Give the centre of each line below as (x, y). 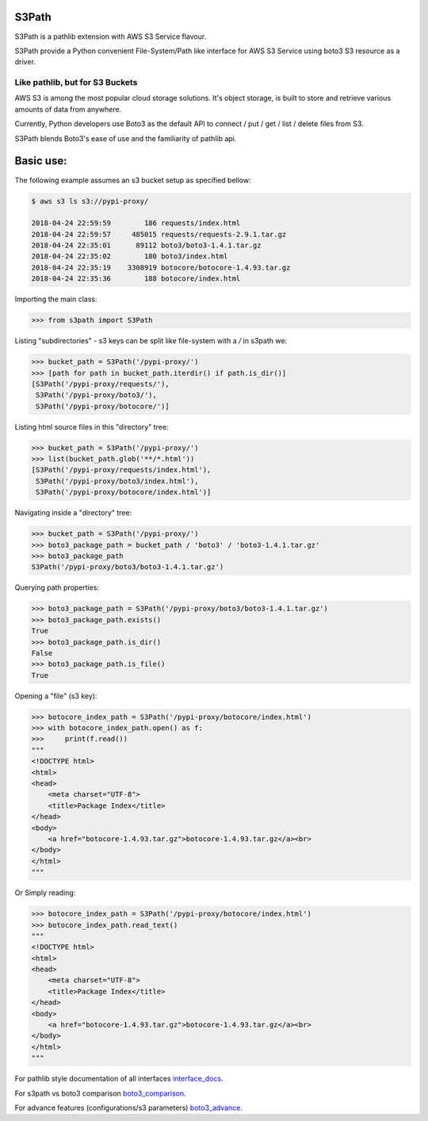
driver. (25, 62)
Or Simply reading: (45, 893)
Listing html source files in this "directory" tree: (92, 427)
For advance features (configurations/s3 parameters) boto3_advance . (129, 1108)
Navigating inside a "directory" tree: (73, 513)
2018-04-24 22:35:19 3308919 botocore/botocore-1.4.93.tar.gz (161, 267)
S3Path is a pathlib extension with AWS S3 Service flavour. (111, 36)
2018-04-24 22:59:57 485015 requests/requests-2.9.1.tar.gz (159, 234)
